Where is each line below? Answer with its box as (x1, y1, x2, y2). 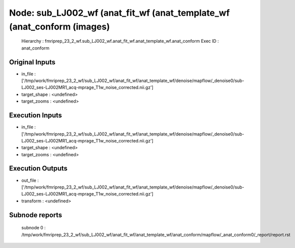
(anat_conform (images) (9, 21, 110, 32)
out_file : (21, 177, 39, 183)
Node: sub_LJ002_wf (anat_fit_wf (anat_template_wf (9, 7, 230, 18)
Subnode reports (9, 211, 62, 219)
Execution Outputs (9, 165, 68, 173)
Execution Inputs (9, 111, 62, 120)
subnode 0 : (21, 225, 46, 231)
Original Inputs (9, 58, 56, 66)
